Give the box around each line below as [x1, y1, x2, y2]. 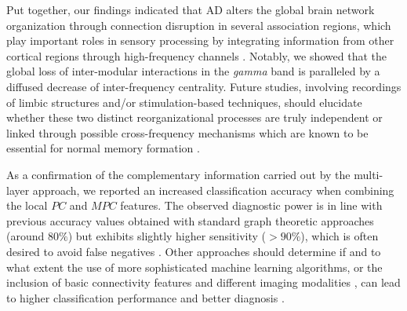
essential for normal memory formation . [6, 140, 200, 156]
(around [6, 228, 45, 244]
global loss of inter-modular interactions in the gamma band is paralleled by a [6, 63, 380, 79]
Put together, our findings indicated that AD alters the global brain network [6, 2, 375, 17]
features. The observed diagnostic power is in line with [120, 197, 383, 214]
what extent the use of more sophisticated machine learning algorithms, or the [6, 258, 383, 275]
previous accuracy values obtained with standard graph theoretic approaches [6, 212, 374, 229]
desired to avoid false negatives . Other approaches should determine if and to [6, 243, 381, 259]
